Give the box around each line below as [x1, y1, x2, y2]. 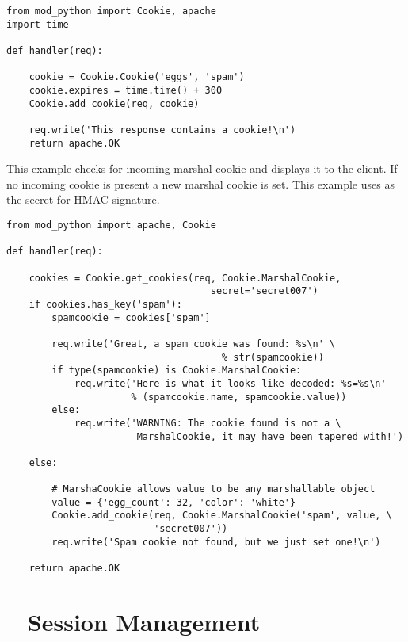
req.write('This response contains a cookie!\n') [29, 124, 296, 136]
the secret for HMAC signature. [6, 191, 160, 208]
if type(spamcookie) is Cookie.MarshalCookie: [51, 365, 302, 376]
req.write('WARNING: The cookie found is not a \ [74, 417, 341, 429]
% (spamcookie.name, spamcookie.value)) [131, 391, 347, 403]
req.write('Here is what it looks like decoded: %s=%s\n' [74, 377, 387, 389]
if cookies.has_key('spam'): [29, 298, 182, 310]
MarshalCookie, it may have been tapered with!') [136, 430, 404, 442]
